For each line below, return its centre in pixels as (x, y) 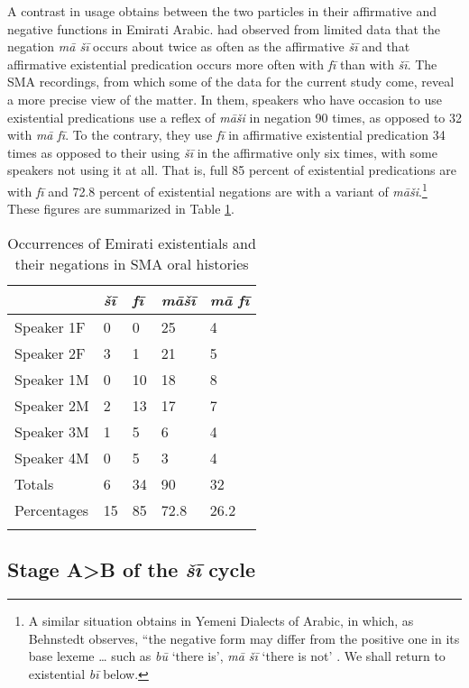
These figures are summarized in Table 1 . (121, 209)
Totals (34, 483)
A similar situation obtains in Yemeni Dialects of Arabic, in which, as (221, 620)
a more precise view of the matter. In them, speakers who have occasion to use (225, 99)
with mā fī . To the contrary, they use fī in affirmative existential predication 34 (226, 135)
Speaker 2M (52, 405)
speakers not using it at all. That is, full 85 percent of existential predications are (232, 170)
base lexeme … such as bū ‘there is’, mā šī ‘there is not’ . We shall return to (237, 656)
